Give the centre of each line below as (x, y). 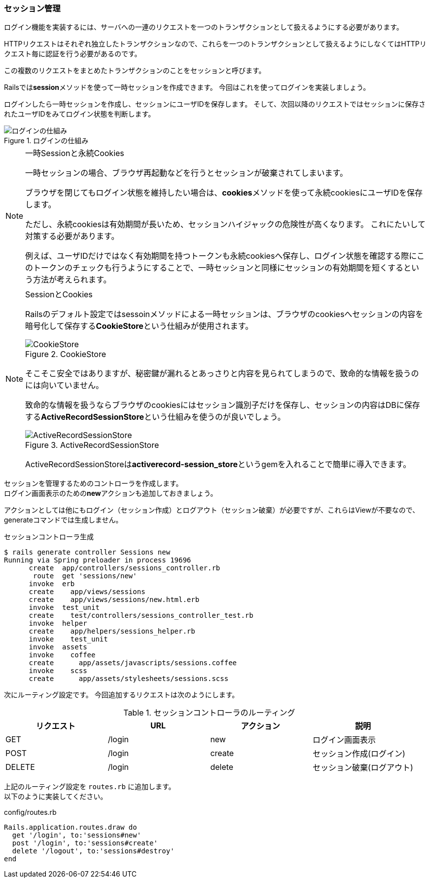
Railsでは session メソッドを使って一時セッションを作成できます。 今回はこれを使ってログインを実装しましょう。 (187, 87)
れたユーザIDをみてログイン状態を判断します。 (80, 114)
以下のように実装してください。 (56, 797)
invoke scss (58, 671)
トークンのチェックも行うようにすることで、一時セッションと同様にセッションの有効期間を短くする (218, 268)
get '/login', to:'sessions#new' (77, 835)
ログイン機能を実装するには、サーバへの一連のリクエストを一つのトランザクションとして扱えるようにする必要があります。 (204, 27)
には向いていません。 (65, 385)
